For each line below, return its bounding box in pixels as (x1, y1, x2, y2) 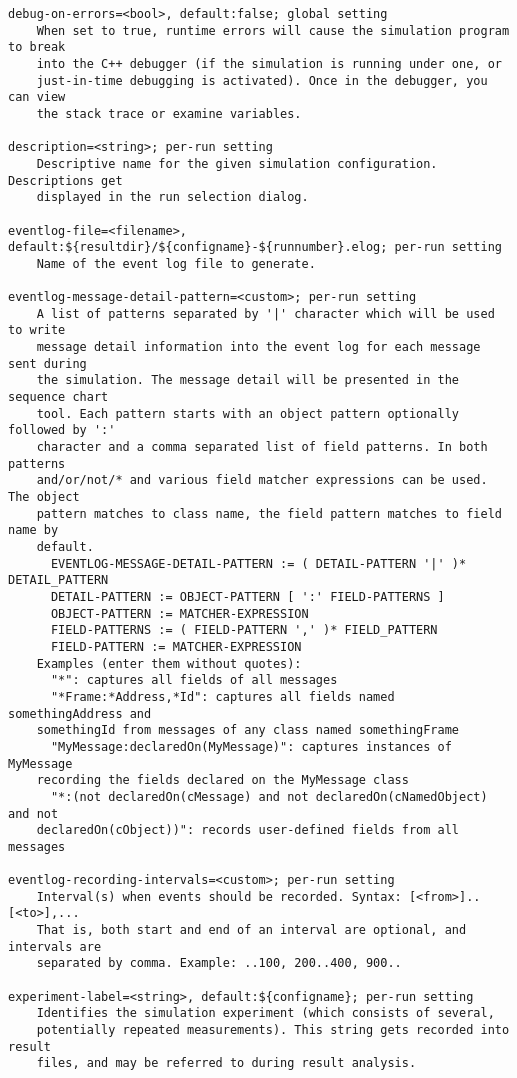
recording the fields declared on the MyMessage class (36, 773, 409, 788)
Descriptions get (8, 173, 123, 188)
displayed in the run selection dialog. (36, 190, 309, 205)
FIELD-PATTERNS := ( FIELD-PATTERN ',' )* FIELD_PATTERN (50, 623, 438, 638)
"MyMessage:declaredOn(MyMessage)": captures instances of (50, 739, 452, 754)
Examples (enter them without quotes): (36, 656, 302, 671)
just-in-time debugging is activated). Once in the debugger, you (36, 73, 488, 88)
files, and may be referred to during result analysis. (36, 1056, 417, 1071)
